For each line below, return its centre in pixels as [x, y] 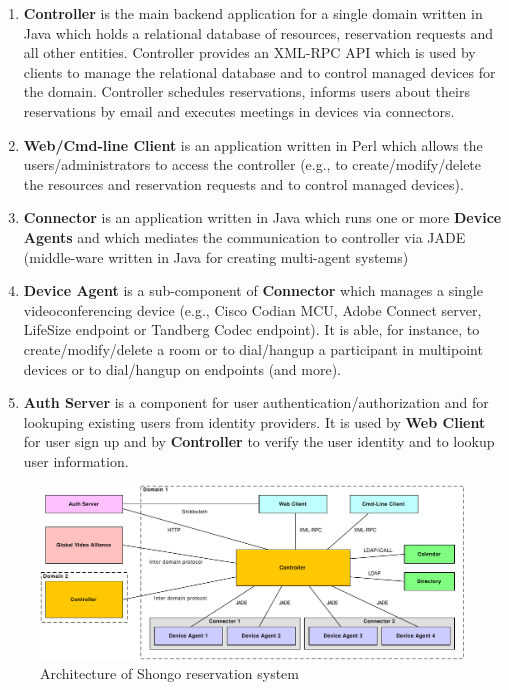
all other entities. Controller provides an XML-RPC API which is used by [249, 52]
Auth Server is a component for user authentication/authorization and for [256, 402]
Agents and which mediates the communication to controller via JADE [244, 236]
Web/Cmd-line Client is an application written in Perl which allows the [253, 144]
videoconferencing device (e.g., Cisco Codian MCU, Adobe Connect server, [252, 309]
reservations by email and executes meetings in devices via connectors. [239, 110]
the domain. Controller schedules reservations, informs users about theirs [246, 91]
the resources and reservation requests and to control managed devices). [243, 183]
